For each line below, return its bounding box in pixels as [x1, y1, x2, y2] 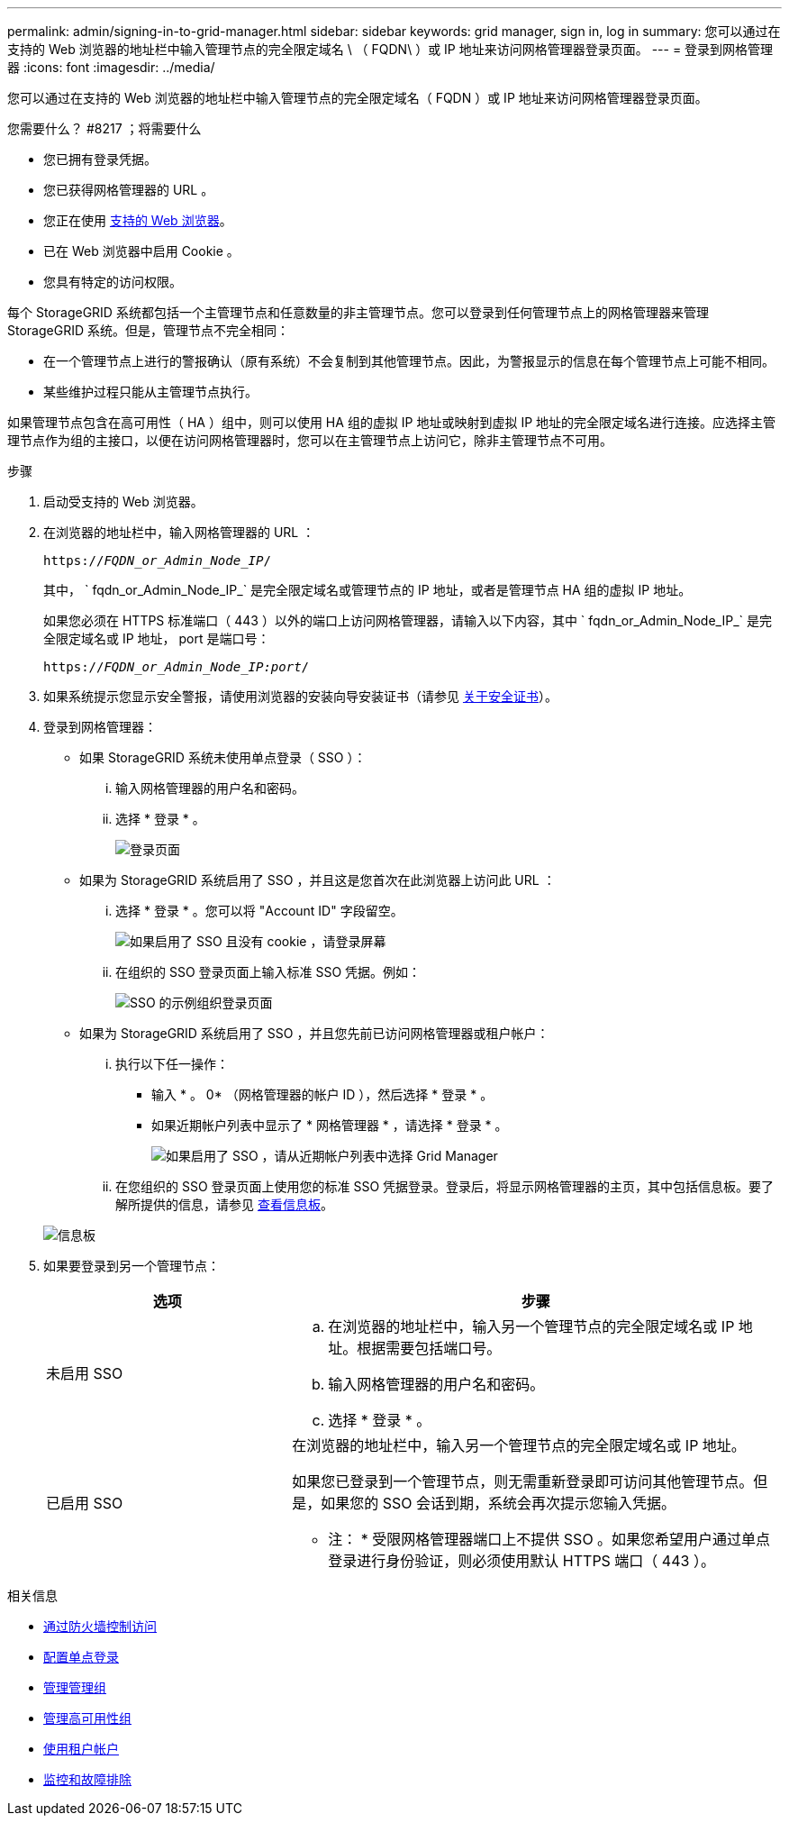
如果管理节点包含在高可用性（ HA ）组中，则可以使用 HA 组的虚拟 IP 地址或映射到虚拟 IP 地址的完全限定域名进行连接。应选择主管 [7, 415, 776, 430]
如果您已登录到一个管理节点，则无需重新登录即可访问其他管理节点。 [292, 1472, 754, 1490]
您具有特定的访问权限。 [43, 274, 182, 289]
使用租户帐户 [43, 1741, 119, 1756]
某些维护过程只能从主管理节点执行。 [43, 384, 258, 399]
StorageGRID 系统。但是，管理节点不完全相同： [7, 323, 289, 338]
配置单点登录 [43, 1649, 119, 1664]
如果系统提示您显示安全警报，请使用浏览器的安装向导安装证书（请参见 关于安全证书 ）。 [43, 688, 558, 704]
